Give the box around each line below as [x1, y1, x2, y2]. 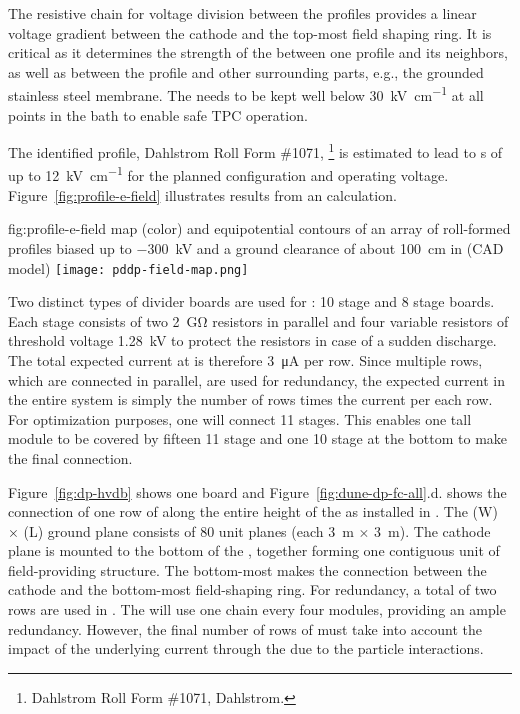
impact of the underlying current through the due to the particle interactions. [8, 638, 484, 659]
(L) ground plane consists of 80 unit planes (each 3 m [23, 520, 354, 541]
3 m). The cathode [374, 520, 491, 541]
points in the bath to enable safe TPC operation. [8, 104, 308, 125]
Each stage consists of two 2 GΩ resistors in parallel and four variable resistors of [8, 310, 509, 331]
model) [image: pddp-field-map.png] [8, 257, 249, 278]
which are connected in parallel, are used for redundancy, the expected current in [8, 369, 505, 390]
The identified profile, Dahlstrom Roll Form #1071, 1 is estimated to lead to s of [8, 139, 503, 162]
